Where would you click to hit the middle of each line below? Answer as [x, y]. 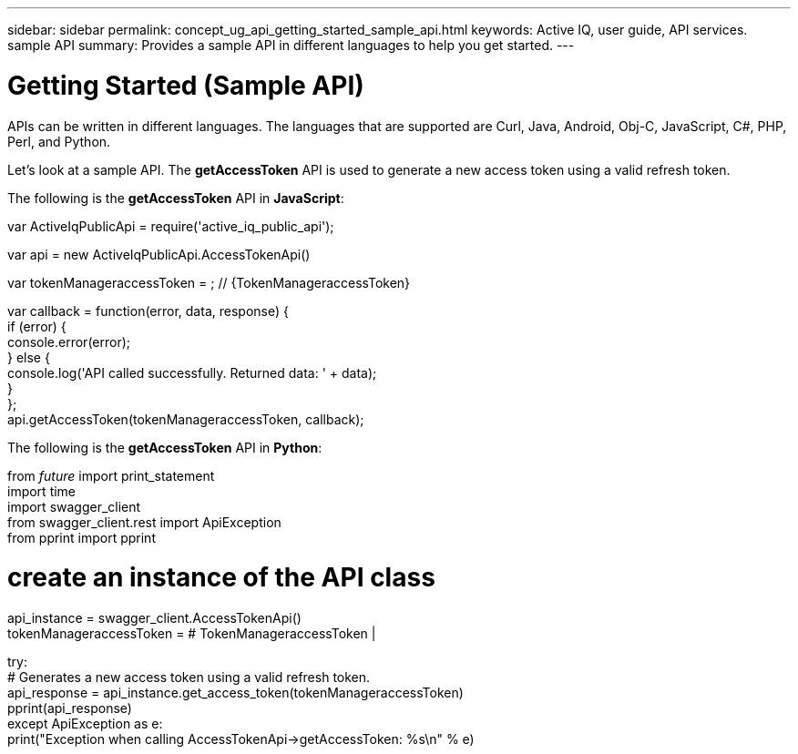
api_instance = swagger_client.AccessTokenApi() [154, 618]
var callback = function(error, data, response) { [148, 311]
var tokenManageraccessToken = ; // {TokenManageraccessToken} [209, 282]
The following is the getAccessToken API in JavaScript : [176, 198]
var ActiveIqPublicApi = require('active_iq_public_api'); [171, 226]
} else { [29, 357]
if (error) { [37, 326]
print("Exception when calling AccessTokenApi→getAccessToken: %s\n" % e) [241, 739]
